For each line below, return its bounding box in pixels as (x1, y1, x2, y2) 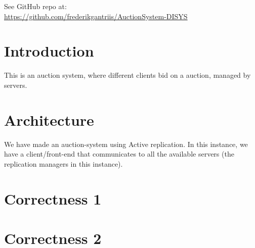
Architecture (4, 109, 94, 130)
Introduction (4, 40, 94, 61)
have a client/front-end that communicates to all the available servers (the (4, 148, 234, 159)
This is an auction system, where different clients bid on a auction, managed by (4, 70, 251, 80)
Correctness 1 (4, 188, 102, 209)
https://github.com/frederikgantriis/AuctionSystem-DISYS (4, 11, 188, 21)
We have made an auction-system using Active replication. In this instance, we (4, 138, 248, 149)
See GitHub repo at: (4, 1, 67, 11)
